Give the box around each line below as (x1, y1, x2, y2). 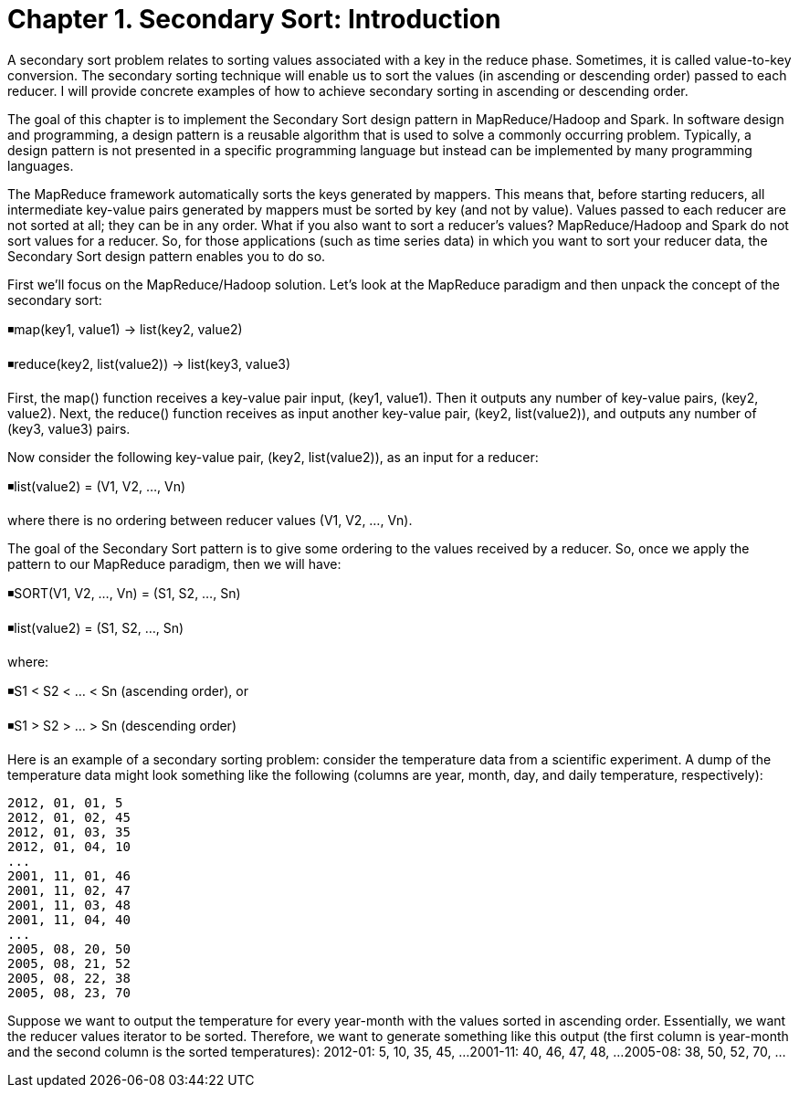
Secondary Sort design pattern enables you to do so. (7, 247, 326, 264)
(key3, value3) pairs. (7, 420, 131, 437)
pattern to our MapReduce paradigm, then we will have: (7, 555, 342, 572)
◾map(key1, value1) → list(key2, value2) (7, 321, 243, 337)
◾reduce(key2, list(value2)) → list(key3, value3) (7, 355, 291, 372)
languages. (7, 157, 74, 174)
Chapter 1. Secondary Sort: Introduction (7, 4, 501, 35)
